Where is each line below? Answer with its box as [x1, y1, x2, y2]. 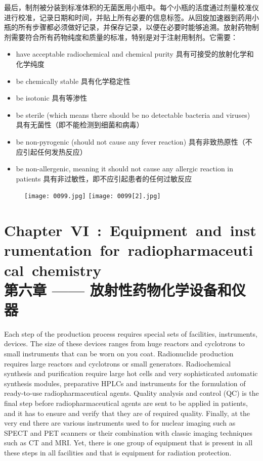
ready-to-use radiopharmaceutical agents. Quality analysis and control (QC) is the [4, 388, 259, 398]
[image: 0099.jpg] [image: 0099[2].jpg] [24, 193, 161, 200]
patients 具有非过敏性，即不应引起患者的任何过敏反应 [16, 173, 192, 183]
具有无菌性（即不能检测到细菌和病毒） [16, 119, 144, 130]
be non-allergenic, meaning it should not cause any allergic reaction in [16, 163, 234, 174]
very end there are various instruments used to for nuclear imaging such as [4, 418, 236, 428]
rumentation [4, 240, 92, 260]
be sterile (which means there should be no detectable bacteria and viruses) [16, 109, 250, 120]
